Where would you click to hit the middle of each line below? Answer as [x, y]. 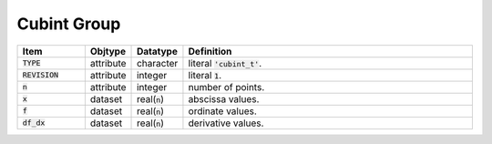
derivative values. [226, 123]
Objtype [108, 51]
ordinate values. [222, 111]
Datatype [157, 51]
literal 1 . [205, 75]
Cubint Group [69, 24]
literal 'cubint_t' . [225, 63]
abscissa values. [224, 98]
